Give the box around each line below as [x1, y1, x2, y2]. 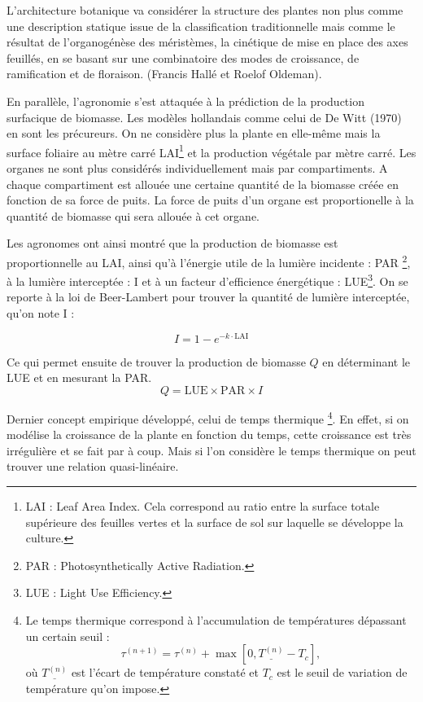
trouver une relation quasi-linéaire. [7, 458, 179, 475]
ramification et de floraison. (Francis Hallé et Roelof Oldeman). [7, 65, 322, 82]
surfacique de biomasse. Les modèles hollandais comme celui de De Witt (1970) [7, 108, 402, 125]
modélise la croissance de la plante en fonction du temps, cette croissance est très [7, 426, 412, 443]
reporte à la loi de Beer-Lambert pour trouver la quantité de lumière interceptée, [7, 288, 410, 305]
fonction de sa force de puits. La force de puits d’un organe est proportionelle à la [7, 191, 414, 208]
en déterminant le [322, 353, 411, 370]
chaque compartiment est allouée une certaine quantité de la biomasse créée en [7, 175, 399, 192]
